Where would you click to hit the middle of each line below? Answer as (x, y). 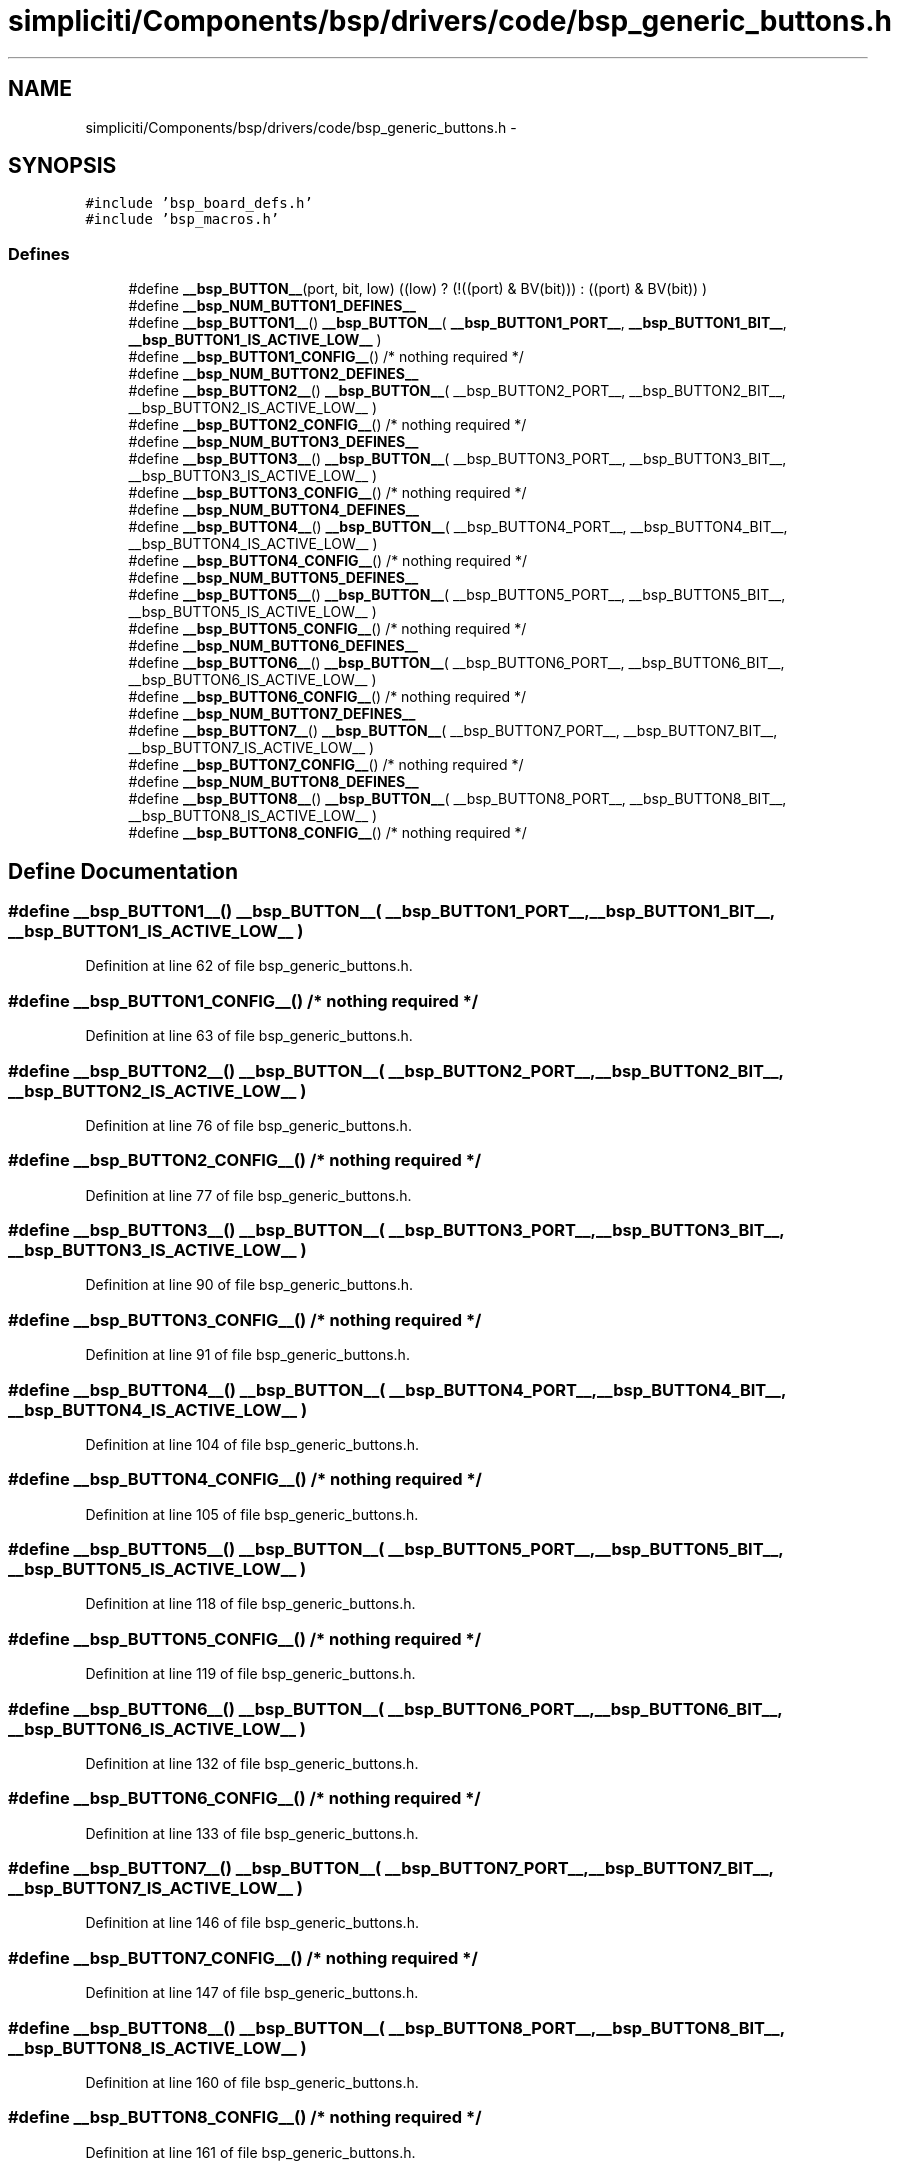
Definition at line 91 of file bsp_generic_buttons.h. (247, 1355)
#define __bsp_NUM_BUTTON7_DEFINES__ (272, 714)
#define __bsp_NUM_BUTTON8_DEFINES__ (273, 782)
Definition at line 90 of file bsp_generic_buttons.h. (249, 1285)
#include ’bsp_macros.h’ (182, 219)
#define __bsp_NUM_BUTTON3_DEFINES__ (273, 442)
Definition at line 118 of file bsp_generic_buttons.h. (250, 1604)
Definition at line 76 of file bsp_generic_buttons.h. (248, 1125)
